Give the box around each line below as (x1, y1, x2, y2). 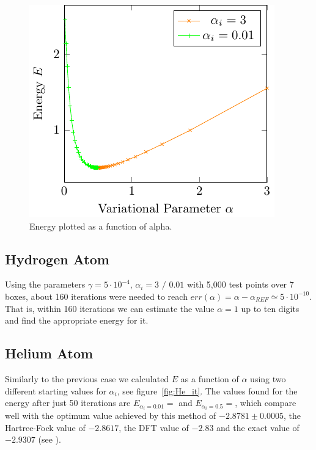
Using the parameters (5, 278, 86, 291)
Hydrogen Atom (5, 249, 109, 268)
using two (250, 372, 286, 385)
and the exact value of (216, 421, 299, 434)
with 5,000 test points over (186, 278, 287, 291)
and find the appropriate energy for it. (5, 314, 149, 327)
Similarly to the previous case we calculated (5, 372, 169, 385)
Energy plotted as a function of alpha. (29, 219, 172, 232)
